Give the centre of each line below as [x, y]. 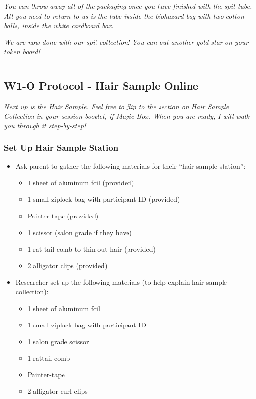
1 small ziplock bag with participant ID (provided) [104, 199]
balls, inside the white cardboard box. [59, 25]
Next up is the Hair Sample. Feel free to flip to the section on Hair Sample [117, 106]
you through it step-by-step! [45, 126]
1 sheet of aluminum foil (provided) [81, 182]
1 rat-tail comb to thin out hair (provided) [91, 249]
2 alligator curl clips [57, 391]
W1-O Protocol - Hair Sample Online [101, 86]
